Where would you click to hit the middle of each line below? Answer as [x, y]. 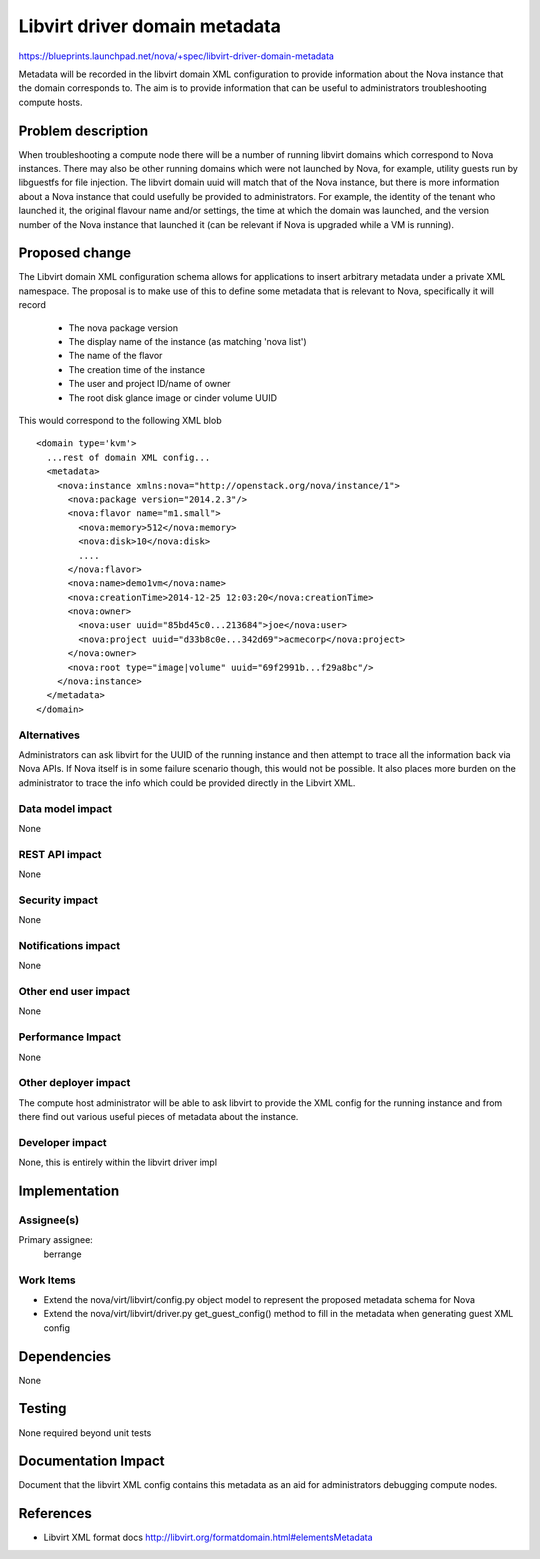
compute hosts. [50, 102]
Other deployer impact [74, 1083]
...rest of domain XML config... [128, 457]
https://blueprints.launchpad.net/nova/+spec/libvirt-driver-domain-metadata [176, 56]
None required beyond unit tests [85, 1432]
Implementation [69, 1191]
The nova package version [123, 327]
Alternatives [49, 735]
